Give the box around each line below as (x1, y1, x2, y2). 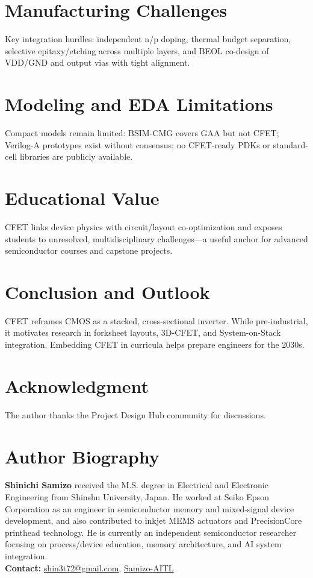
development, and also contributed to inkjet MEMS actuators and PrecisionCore (5, 514, 302, 527)
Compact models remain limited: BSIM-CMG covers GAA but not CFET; (5, 127, 279, 139)
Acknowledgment (5, 373, 149, 398)
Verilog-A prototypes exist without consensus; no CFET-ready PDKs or (5, 138, 270, 151)
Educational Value (5, 186, 160, 210)
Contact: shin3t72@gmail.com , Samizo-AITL (5, 561, 174, 574)
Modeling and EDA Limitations (5, 92, 273, 116)
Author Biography (5, 444, 160, 468)
